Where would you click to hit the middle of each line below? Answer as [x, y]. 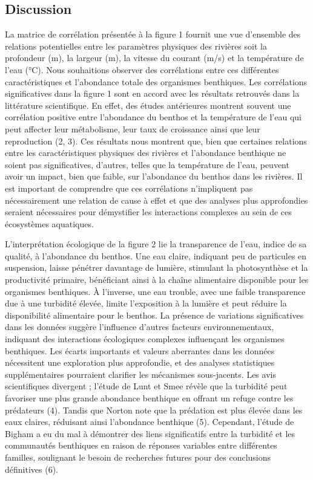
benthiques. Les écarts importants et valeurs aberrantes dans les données [140, 350]
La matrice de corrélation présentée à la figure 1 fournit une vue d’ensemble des [153, 34]
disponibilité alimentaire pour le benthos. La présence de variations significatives [154, 315]
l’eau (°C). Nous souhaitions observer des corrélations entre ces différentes [142, 69]
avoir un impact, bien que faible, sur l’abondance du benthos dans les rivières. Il [154, 176]
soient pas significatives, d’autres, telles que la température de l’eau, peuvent [147, 164]
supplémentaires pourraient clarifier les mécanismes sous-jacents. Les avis [140, 374]
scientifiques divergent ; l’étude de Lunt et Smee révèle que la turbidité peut [146, 386]
